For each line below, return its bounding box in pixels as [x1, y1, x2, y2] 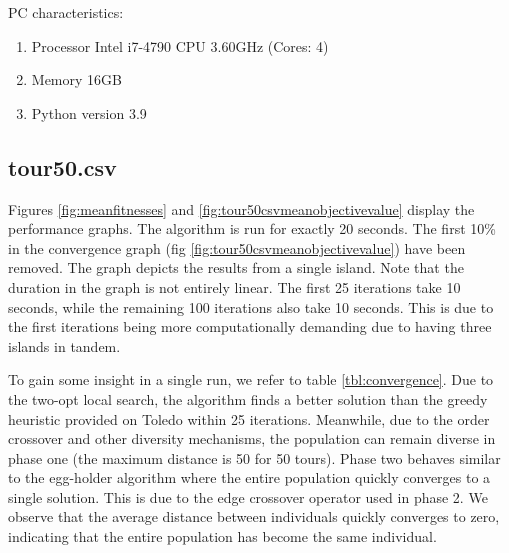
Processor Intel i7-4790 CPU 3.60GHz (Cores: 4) [31, 35, 329, 56]
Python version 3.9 [31, 102, 147, 123]
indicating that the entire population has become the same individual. [8, 526, 437, 547]
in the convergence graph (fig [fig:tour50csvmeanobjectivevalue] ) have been [8, 237, 466, 258]
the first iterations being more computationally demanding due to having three [8, 316, 492, 337]
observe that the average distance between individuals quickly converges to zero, [8, 506, 500, 527]
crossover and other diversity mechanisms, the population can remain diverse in [8, 428, 496, 449]
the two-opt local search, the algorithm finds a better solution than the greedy [8, 388, 488, 409]
